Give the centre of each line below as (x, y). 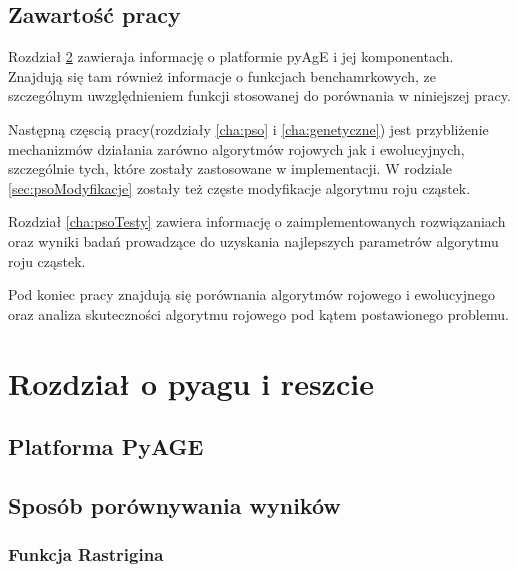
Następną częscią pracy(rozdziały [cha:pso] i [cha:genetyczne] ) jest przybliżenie (248, 128)
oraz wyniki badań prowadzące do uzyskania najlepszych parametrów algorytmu (253, 240)
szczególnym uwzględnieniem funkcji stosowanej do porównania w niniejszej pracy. (259, 95)
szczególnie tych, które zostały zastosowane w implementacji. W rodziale (230, 168)
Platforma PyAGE (106, 446)
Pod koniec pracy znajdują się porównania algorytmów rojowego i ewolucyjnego (251, 294)
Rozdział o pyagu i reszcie (191, 382)
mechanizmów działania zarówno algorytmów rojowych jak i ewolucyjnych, (236, 148)
